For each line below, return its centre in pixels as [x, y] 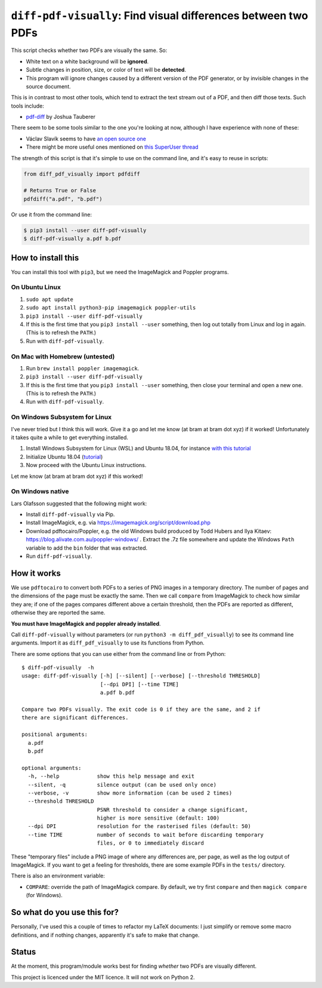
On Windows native [40, 492]
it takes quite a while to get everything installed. [69, 437]
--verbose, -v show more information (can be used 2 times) [130, 793]
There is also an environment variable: [58, 876]
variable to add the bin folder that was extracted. [87, 548]
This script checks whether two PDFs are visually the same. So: [89, 50]
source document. [48, 86]
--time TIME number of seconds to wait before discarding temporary [146, 834]
